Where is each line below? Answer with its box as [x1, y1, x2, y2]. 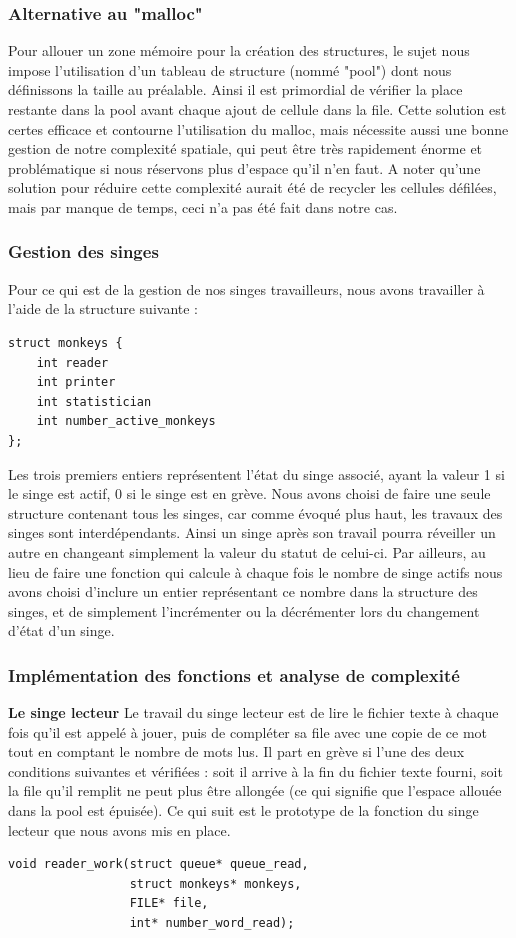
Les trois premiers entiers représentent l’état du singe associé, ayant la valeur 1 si [8, 463, 505, 484]
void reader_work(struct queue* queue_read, [8, 857, 309, 872]
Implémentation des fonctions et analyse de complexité [8, 662, 460, 687]
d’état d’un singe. [8, 620, 115, 641]
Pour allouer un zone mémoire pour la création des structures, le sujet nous [8, 40, 470, 61]
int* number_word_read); [129, 916, 295, 931]
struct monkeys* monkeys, [129, 876, 302, 891]
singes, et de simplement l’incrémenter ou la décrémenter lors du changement [8, 600, 480, 621]
